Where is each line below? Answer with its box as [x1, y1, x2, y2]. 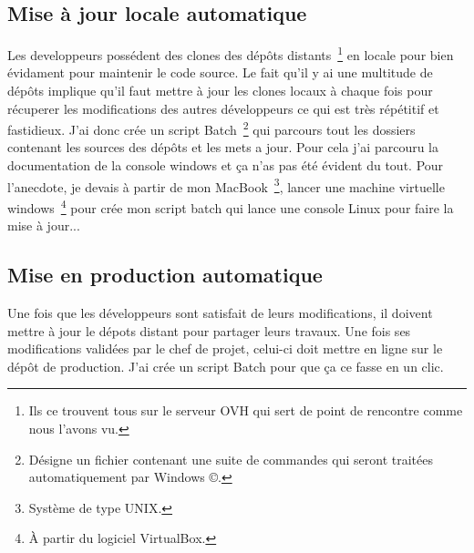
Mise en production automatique [7, 261, 323, 289]
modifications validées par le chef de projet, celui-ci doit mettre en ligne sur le [7, 339, 443, 358]
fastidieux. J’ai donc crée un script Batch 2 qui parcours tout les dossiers [7, 118, 416, 138]
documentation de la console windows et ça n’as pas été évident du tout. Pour [7, 156, 444, 175]
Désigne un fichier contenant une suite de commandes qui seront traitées [28, 449, 434, 468]
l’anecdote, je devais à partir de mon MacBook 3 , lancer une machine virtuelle [7, 174, 445, 196]
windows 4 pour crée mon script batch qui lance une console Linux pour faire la [7, 195, 454, 217]
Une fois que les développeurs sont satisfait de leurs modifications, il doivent [7, 302, 433, 322]
